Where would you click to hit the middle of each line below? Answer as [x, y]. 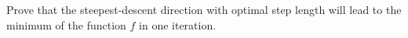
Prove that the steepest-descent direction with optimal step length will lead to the [204, 9]
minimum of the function [66, 24]
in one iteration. [178, 24]
